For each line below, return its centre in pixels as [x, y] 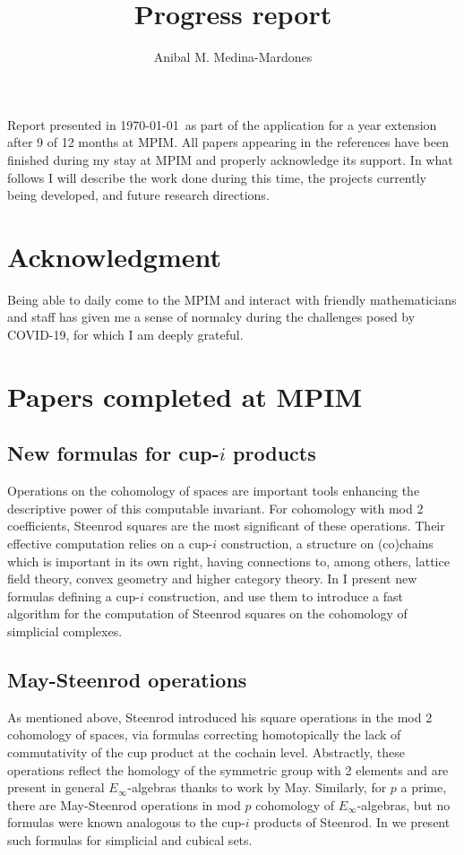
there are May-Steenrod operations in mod [124, 804]
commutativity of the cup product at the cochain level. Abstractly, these [206, 751]
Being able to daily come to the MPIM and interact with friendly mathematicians [232, 299]
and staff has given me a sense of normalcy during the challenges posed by [211, 317]
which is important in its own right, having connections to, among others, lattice [228, 561]
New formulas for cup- [113, 453]
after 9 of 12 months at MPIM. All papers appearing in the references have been [228, 142]
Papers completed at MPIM [185, 396]
